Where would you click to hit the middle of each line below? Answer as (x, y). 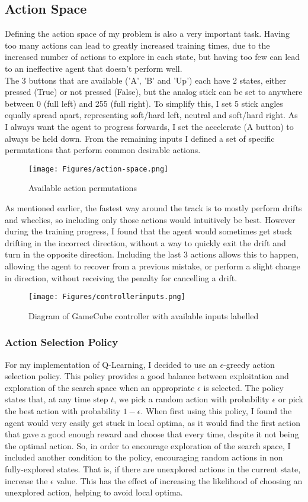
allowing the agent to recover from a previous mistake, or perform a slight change (153, 266)
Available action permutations (83, 188)
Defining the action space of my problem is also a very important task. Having (147, 34)
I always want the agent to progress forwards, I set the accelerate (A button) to (149, 126)
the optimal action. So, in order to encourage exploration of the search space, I (148, 445)
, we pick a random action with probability (192, 399)
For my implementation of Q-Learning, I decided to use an (111, 364)
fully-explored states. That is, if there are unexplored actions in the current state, (153, 468)
